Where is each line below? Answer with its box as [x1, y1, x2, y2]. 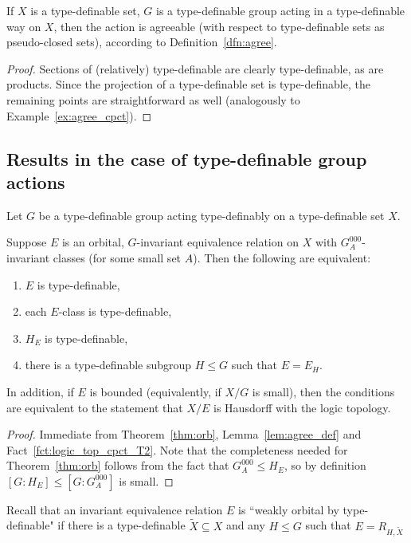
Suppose [6, 234, 47, 250]
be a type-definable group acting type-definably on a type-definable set [38, 207, 385, 223]
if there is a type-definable [57, 517, 186, 533]
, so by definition [284, 457, 366, 474]
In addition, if [6, 383, 74, 399]
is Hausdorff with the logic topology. [213, 399, 391, 415]
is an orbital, [61, 234, 124, 250]
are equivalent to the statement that [6, 399, 183, 415]
